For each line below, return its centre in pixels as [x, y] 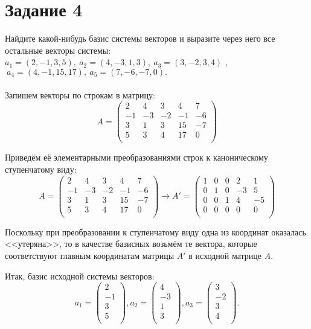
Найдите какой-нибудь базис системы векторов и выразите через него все [140, 38]
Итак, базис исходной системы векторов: [80, 276]
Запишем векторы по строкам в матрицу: [80, 94]
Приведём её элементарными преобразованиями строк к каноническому [136, 157]
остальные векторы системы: [58, 50]
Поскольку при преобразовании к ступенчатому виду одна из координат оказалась [155, 232]
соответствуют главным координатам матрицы [90, 255]
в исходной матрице [225, 255]
